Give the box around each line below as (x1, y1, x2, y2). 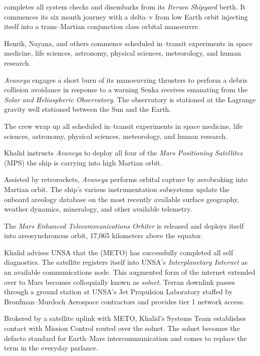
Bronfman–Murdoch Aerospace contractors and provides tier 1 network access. (4, 296, 245, 306)
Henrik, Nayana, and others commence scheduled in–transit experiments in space (4, 38, 252, 48)
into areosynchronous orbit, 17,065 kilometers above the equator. (4, 230, 203, 241)
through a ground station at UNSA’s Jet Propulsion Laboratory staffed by (4, 286, 233, 297)
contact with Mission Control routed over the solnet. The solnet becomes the (4, 323, 240, 333)
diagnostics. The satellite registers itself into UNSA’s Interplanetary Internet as (4, 257, 248, 267)
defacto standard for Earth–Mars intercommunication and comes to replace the (4, 332, 247, 343)
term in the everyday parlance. (4, 342, 98, 353)
